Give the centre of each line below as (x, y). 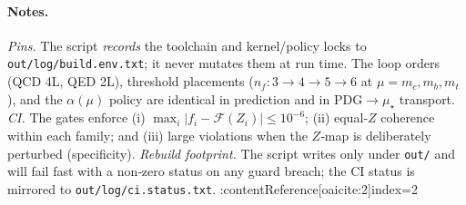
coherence (408, 117)
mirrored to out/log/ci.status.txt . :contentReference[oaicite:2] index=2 (213, 188)
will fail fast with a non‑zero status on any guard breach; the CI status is (211, 171)
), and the (35, 98)
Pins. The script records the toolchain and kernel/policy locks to (187, 45)
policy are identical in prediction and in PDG (236, 98)
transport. (427, 98)
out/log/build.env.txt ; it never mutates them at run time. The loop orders (223, 63)
